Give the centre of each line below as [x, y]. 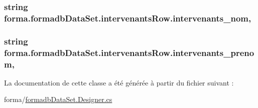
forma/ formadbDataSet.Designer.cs [58, 99]
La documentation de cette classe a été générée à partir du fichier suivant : [119, 82]
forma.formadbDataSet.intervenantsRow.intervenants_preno [129, 52]
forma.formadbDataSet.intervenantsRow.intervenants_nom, [128, 18]
